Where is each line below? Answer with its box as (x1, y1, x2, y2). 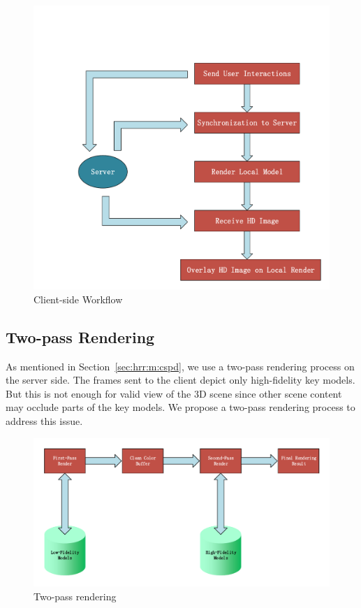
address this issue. (6, 413, 83, 428)
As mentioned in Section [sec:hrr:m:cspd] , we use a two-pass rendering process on (6, 359, 355, 373)
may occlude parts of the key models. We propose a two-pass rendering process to (6, 400, 355, 414)
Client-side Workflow (34, 291, 123, 306)
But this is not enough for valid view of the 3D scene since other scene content (6, 386, 342, 400)
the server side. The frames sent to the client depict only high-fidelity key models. (6, 372, 355, 387)
